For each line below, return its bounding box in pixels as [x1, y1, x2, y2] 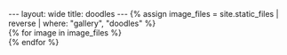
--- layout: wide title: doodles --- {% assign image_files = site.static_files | [8, 9, 279, 19]
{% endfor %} [8, 37, 60, 47]
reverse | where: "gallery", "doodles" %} [8, 18, 156, 28]
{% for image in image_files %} [8, 27, 122, 38]
